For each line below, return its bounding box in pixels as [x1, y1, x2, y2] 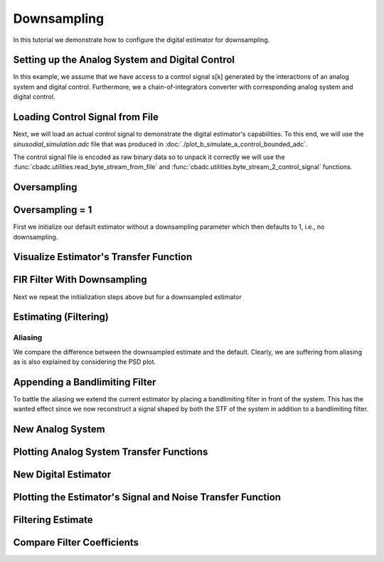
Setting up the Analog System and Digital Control [13, 54, 235, 66]
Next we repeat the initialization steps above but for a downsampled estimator [13, 292, 242, 301]
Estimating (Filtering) [13, 311, 110, 323]
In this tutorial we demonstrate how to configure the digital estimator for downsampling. [13, 36, 270, 44]
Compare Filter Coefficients [13, 536, 139, 549]
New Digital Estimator [13, 469, 112, 481]
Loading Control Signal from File [13, 111, 159, 124]
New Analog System [13, 423, 106, 436]
